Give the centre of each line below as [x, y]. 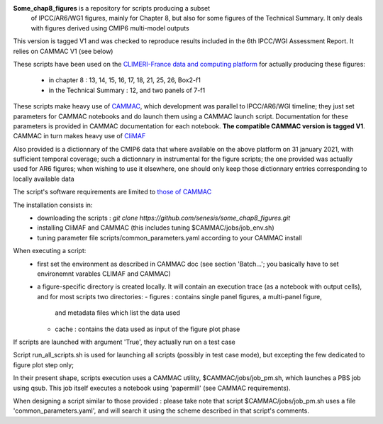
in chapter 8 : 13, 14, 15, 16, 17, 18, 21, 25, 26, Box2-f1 [125, 80]
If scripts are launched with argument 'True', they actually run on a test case [124, 342]
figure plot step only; [44, 364]
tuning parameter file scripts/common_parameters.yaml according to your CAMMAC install [170, 238]
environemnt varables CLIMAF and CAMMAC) [104, 274]
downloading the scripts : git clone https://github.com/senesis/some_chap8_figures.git [164, 218]
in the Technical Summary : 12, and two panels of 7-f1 [127, 90]
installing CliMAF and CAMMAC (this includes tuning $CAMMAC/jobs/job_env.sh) [156, 228]
